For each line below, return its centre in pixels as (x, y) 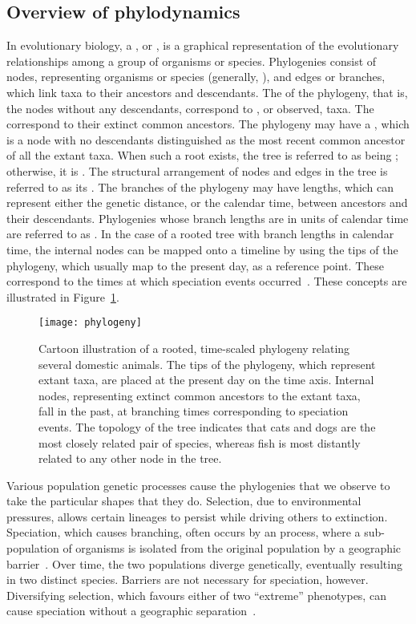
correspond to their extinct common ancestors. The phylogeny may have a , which (208, 124)
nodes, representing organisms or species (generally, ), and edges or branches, (196, 77)
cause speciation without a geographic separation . (131, 611)
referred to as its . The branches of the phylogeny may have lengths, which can (200, 186)
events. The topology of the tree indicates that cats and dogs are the (207, 426)
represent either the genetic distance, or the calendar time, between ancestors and (207, 203)
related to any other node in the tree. (130, 458)
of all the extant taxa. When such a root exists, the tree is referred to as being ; (202, 155)
